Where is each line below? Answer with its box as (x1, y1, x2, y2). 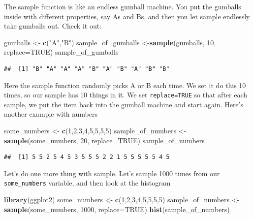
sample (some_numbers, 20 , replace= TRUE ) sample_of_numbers (4, 135, 205, 145)
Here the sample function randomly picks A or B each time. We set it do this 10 (4, 80, 246, 90)
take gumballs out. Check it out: (4, 21, 102, 31)
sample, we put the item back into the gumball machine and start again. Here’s (4, 99, 243, 109)
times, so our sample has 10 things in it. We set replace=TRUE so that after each (4, 90, 248, 100)
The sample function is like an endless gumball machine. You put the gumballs (4, 1, 241, 11)
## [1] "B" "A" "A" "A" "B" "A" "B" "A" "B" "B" (4, 65, 170, 72)
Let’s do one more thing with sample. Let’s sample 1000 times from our (4, 168, 220, 178)
